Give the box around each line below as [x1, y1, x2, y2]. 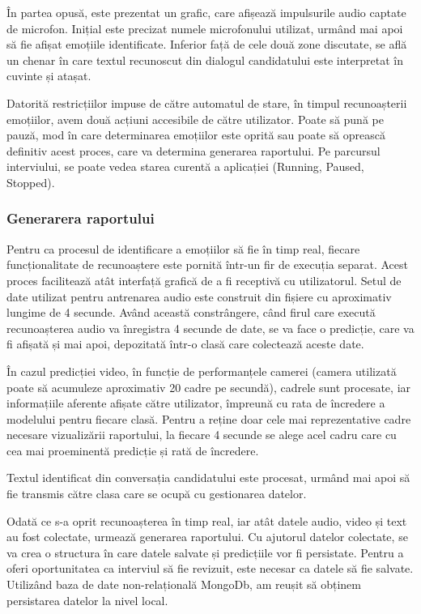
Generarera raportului [6, 208, 155, 228]
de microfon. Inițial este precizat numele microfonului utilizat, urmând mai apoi [6, 19, 403, 36]
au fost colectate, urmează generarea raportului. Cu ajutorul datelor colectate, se [6, 528, 408, 545]
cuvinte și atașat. [6, 67, 91, 84]
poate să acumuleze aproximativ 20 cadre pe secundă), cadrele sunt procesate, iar [6, 378, 411, 395]
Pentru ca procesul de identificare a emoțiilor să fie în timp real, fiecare [6, 240, 360, 257]
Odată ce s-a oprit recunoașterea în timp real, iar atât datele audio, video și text [6, 512, 407, 529]
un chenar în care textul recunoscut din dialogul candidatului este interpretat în [6, 51, 404, 68]
